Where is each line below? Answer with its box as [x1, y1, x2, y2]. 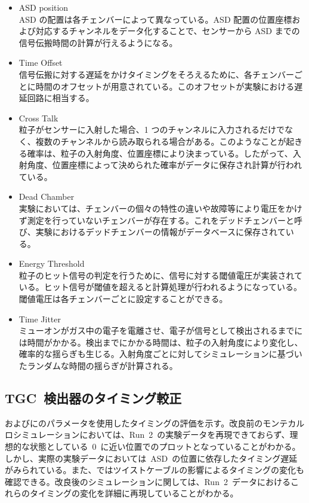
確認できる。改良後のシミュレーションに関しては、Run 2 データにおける [5, 475, 291, 487]
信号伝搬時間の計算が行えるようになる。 [18, 36, 178, 48]
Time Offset [18, 56, 63, 69]
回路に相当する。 [27, 92, 94, 104]
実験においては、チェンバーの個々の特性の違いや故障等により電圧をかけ [18, 202, 302, 214]
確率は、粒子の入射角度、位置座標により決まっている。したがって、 [27, 147, 293, 159]
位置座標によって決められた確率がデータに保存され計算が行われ [52, 158, 302, 171]
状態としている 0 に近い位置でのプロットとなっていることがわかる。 [29, 440, 301, 453]
